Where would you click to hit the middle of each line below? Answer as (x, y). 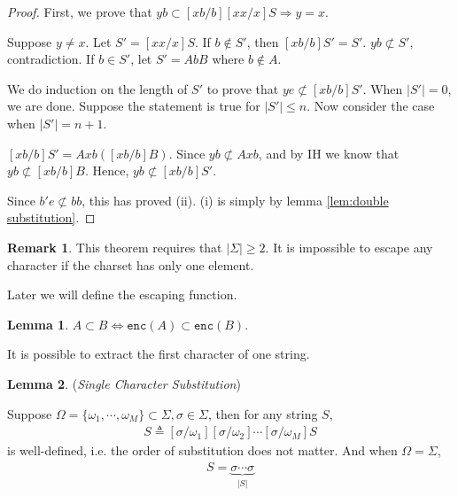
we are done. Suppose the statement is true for (134, 106)
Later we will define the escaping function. (122, 294)
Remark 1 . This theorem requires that (115, 247)
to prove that (243, 88)
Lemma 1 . (38, 324)
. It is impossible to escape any (349, 247)
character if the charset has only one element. (131, 264)
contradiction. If (51, 59)
